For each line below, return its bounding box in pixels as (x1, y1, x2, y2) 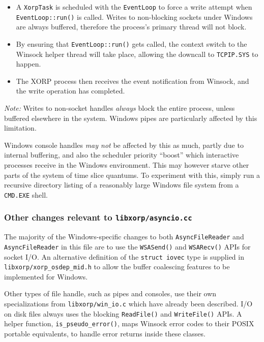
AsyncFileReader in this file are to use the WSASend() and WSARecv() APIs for (4, 241, 251, 252)
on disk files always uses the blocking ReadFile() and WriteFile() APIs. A (4, 308, 242, 319)
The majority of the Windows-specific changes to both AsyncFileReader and (4, 231, 244, 242)
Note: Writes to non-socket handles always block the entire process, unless (4, 103, 235, 113)
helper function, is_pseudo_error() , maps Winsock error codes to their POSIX (4, 318, 254, 329)
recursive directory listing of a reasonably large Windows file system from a (4, 179, 239, 190)
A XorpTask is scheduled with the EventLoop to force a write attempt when (16, 2, 252, 12)
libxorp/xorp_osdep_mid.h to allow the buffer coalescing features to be (4, 261, 230, 272)
